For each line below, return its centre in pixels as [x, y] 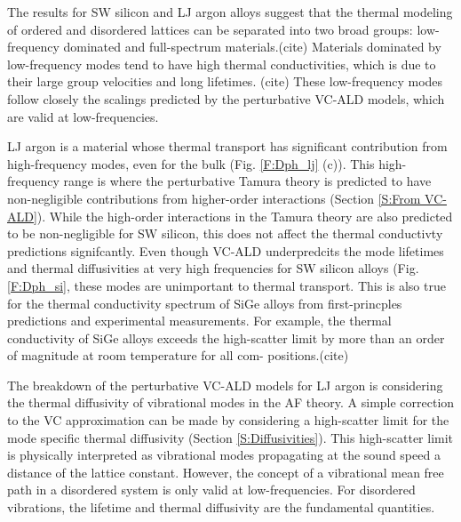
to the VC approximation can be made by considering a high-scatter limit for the [228, 420]
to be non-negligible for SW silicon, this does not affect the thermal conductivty [225, 233]
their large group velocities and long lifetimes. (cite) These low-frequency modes [225, 81]
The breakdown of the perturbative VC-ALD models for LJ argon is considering [225, 385]
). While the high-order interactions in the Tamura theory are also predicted [245, 216]
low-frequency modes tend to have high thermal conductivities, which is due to [222, 64]
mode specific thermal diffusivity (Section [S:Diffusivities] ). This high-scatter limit [230, 437]
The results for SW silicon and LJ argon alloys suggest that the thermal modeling [230, 12]
